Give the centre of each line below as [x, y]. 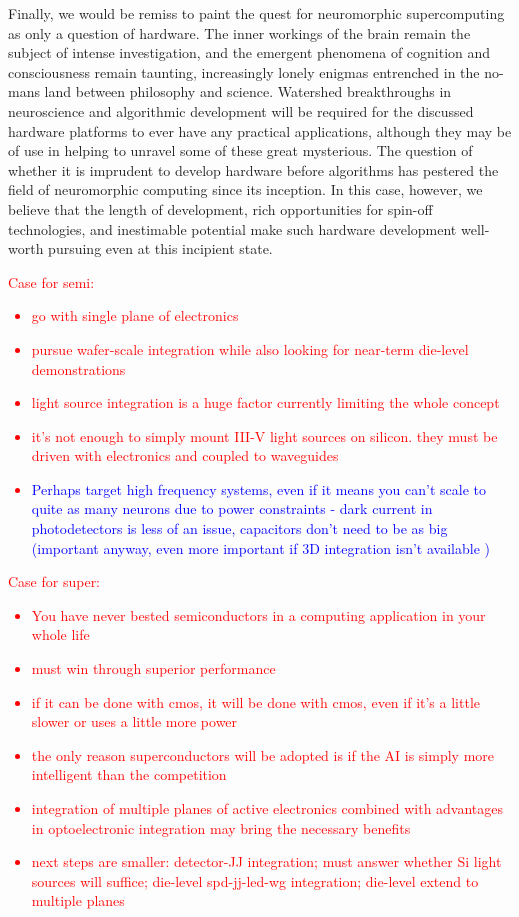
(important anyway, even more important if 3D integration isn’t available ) [260, 547]
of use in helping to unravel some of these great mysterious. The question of [240, 150]
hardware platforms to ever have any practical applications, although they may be [260, 130]
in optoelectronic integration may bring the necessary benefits [221, 827]
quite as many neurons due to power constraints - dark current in [232, 508]
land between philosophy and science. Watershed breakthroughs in [248, 91]
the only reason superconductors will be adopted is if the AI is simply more [263, 754]
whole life [60, 634]
